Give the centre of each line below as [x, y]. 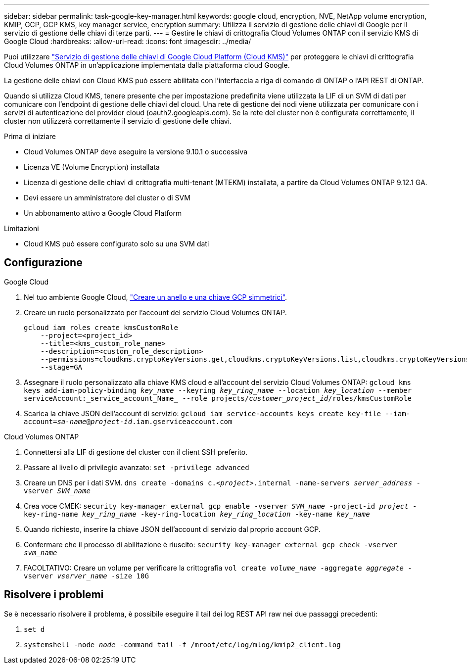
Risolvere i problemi [54, 595]
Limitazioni [22, 228]
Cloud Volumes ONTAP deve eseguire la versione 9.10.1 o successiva [136, 152]
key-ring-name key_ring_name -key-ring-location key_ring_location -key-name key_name [197, 514]
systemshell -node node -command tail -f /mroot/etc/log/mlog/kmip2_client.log [182, 644]
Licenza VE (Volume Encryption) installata [92, 167]
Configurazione [43, 263]
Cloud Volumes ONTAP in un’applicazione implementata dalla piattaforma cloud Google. [147, 65]
